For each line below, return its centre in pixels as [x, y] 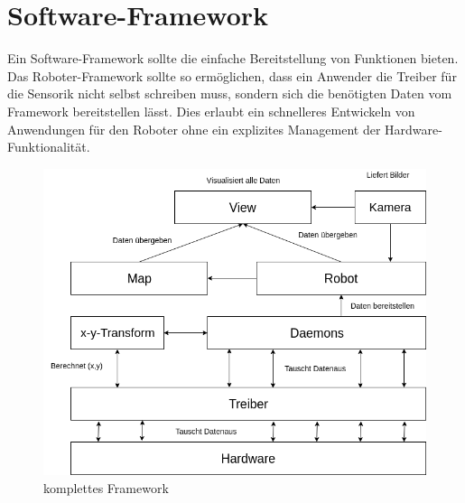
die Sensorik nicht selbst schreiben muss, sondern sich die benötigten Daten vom [230, 93]
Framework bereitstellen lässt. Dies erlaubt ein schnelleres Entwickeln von [211, 111]
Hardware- [414, 129]
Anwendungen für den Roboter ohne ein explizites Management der [194, 129]
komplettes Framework [106, 487]
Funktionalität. [49, 147]
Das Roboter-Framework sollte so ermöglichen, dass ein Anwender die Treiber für [232, 75]
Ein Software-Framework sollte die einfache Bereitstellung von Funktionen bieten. [233, 58]
